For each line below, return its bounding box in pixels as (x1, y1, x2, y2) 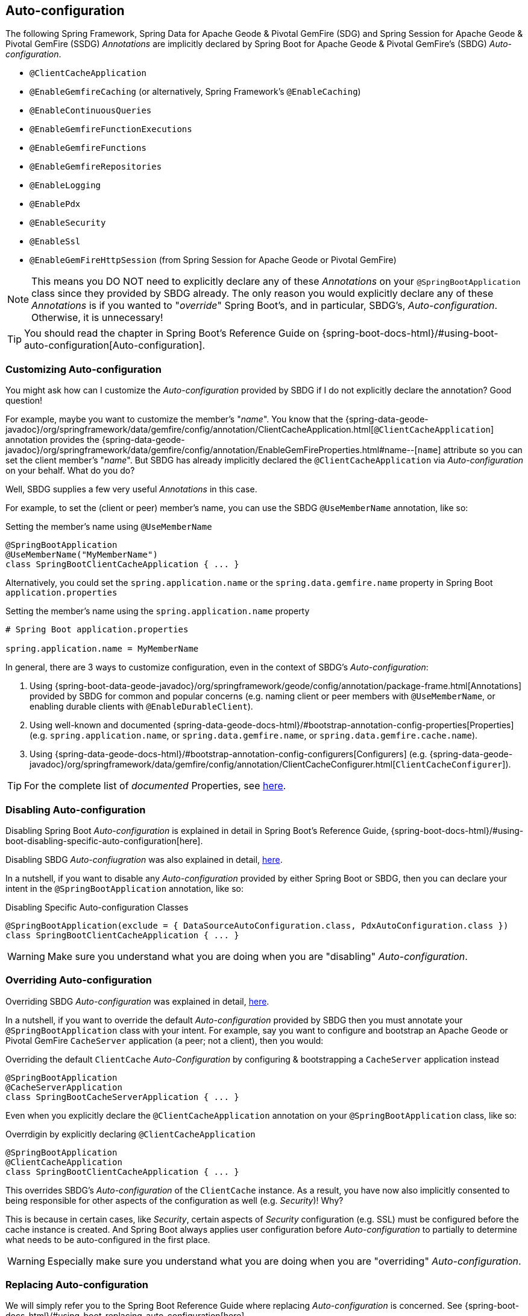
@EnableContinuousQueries (30, 106, 152, 116)
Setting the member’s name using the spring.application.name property (5, 606, 310, 617)
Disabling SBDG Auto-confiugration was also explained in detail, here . (5, 854, 283, 865)
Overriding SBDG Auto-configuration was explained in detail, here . (5, 996, 269, 1006)
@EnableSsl (30, 237, 81, 247)
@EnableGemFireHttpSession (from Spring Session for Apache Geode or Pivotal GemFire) (30, 255, 397, 265)
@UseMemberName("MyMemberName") (5, 550, 158, 560)
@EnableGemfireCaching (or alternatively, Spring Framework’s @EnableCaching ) (30, 86, 361, 97)
